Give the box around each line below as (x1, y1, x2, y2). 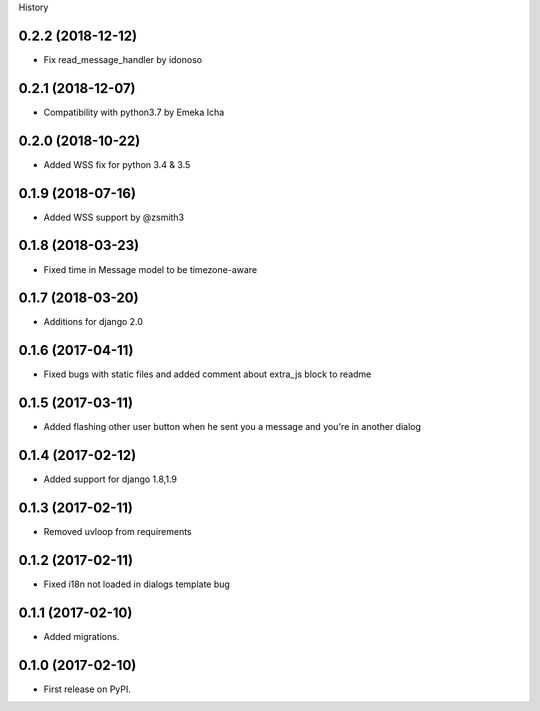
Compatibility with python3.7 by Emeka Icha (43, 106, 225, 118)
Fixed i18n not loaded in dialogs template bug (43, 578, 230, 590)
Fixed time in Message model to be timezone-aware (43, 263, 258, 275)
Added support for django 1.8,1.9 (43, 473, 177, 485)
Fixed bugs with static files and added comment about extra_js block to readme (43, 368, 372, 380)
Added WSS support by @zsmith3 (43, 211, 185, 223)
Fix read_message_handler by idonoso (43, 53, 203, 65)
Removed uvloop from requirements (43, 526, 192, 538)
